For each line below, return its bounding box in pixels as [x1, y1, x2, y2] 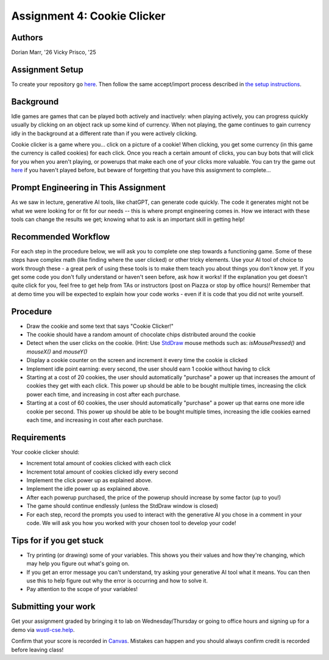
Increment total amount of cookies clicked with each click [26, 460, 171, 467]
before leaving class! [11, 646, 64, 653]
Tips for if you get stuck [11, 535, 104, 546]
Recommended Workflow [11, 231, 110, 242]
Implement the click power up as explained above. [26, 477, 152, 484]
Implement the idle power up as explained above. [26, 485, 150, 493]
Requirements [11, 432, 66, 443]
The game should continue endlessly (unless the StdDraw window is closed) [26, 502, 219, 510]
